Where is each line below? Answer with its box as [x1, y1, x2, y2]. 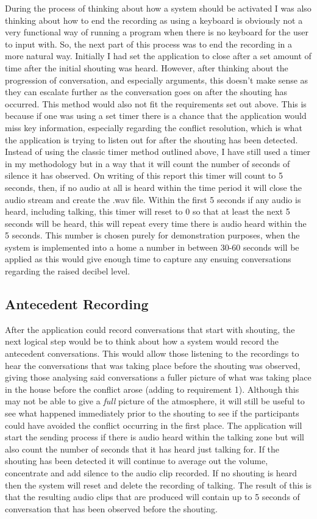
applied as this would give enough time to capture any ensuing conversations [5, 252, 291, 265]
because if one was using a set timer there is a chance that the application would [5, 109, 307, 122]
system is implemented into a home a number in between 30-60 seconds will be [5, 240, 299, 253]
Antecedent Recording [5, 295, 149, 313]
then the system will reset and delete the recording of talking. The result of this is [5, 478, 312, 491]
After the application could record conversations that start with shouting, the [5, 323, 295, 335]
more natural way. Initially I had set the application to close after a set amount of [5, 49, 312, 62]
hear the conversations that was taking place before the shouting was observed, [5, 359, 301, 371]
